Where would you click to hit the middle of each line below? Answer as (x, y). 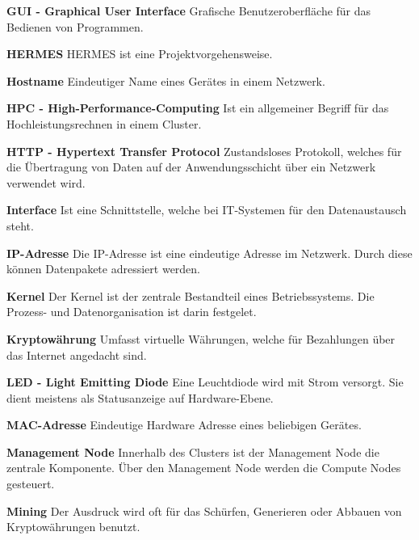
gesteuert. (31, 484)
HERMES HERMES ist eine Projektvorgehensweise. (140, 54)
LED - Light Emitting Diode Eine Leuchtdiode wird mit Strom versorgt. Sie (205, 382)
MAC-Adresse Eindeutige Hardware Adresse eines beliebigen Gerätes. (184, 425)
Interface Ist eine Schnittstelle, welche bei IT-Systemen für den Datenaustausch (207, 210)
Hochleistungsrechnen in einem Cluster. (104, 123)
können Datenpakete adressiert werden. (104, 269)
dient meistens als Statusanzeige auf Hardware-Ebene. (140, 397)
